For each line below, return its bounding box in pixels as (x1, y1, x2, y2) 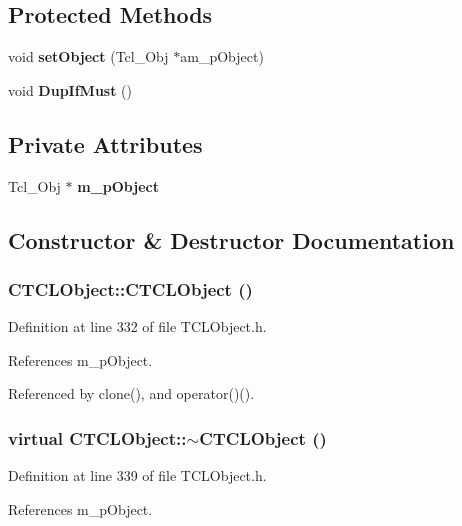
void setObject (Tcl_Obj (8, 46, 169, 67)
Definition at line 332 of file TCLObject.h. (8, 316, 267, 337)
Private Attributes (8, 128, 203, 159)
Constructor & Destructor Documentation (8, 224, 455, 255)
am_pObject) (180, 46, 264, 67)
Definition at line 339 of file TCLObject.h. (8, 465, 267, 486)
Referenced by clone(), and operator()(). (8, 383, 255, 404)
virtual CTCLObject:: (8, 425, 187, 450)
